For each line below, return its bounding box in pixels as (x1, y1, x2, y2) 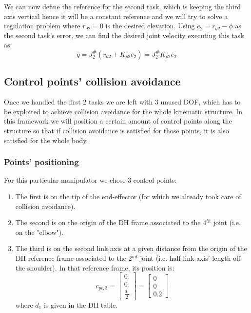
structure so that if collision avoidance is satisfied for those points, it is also (4, 125, 229, 135)
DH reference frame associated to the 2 (15, 252, 132, 263)
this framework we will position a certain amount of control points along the (4, 116, 232, 126)
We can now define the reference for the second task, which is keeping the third (4, 1, 241, 11)
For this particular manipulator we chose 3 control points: (4, 175, 177, 185)
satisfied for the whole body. (4, 135, 88, 145)
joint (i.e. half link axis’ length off (140, 252, 241, 263)
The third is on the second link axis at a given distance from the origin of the (15, 243, 247, 253)
